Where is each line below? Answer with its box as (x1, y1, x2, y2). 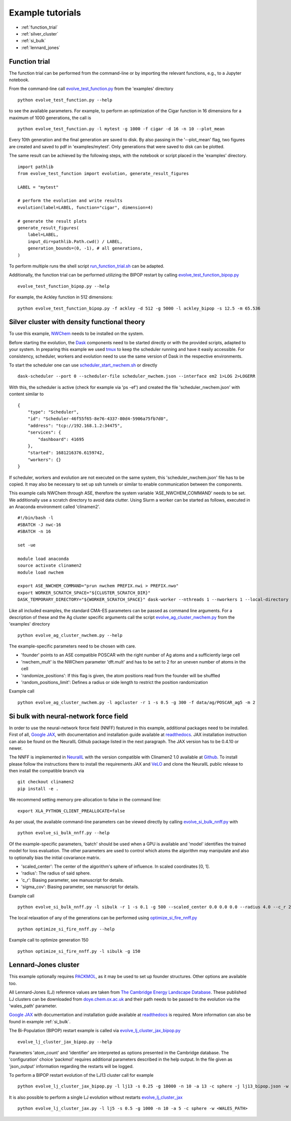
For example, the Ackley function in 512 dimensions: (9, 294, 113, 300)
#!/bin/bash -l (17, 515, 54, 521)
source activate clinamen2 (17, 563, 82, 568)
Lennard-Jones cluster (9, 961, 80, 969)
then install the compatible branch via (9, 768, 84, 774)
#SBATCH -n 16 (17, 529, 51, 534)
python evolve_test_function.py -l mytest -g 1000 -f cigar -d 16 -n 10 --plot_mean (17, 126, 225, 131)
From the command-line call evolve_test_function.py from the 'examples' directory (9, 86, 174, 92)
